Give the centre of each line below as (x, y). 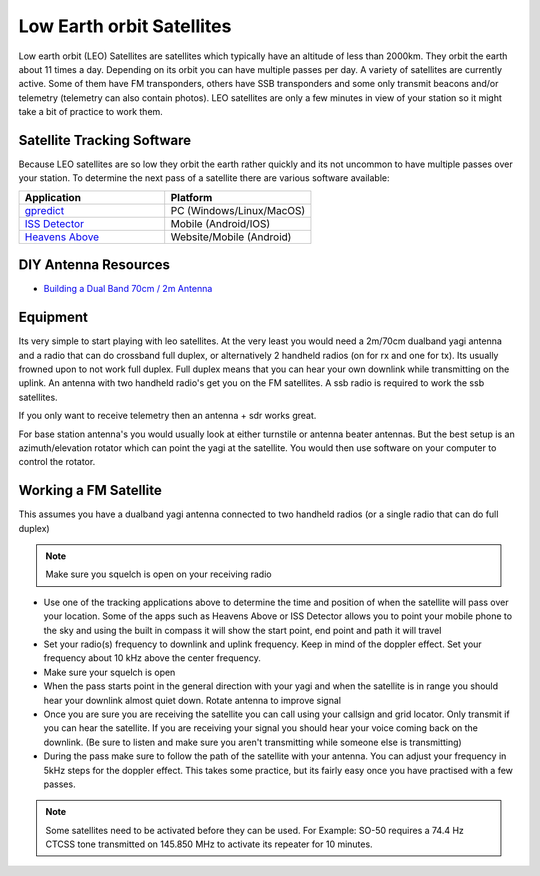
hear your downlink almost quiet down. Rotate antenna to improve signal (192, 700)
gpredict (44, 210)
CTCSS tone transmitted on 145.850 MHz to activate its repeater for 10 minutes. (209, 844)
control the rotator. (57, 462)
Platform (191, 197)
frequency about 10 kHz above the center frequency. (152, 658)
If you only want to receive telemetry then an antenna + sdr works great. (167, 416)
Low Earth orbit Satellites (125, 26)
